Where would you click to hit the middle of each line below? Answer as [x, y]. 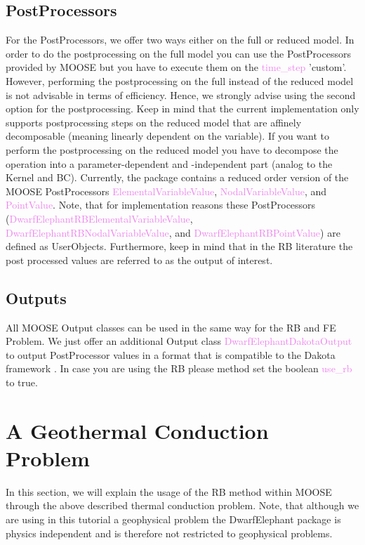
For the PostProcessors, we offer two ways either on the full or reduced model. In [180, 40]
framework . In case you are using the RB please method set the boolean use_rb [179, 368]
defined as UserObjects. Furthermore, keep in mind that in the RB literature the [179, 246]
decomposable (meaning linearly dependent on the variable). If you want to [168, 136]
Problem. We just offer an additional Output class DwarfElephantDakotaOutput [179, 341]
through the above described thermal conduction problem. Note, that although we [182, 505]
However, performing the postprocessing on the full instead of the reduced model [180, 80]
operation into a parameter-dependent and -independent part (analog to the [169, 163]
